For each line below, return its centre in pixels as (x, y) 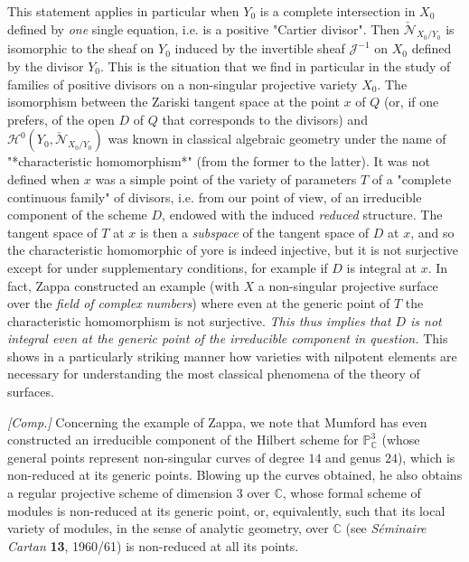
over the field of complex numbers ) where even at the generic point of (199, 303)
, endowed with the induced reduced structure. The (302, 215)
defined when (44, 178)
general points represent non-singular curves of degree (156, 457)
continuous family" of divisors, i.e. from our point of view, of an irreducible (215, 197)
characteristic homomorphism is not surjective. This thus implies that (199, 320)
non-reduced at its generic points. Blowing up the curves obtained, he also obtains (235, 475)
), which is (426, 457)
